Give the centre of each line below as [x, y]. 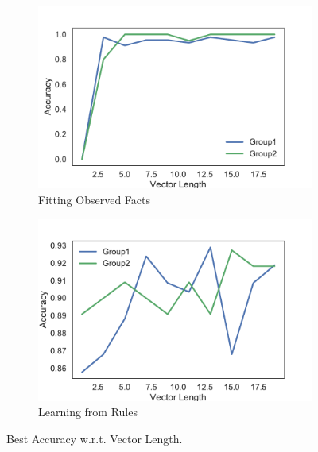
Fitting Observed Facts [94, 199]
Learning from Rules [88, 412]
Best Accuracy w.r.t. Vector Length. [95, 439]
